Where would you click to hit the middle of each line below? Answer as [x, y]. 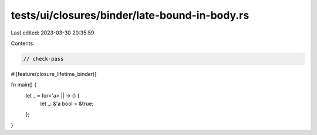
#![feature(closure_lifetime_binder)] [54, 74]
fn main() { [24, 85]
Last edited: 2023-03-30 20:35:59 [53, 33]
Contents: [23, 43]
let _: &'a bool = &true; [67, 104]
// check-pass [43, 59]
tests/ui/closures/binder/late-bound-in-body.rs [130, 15]
